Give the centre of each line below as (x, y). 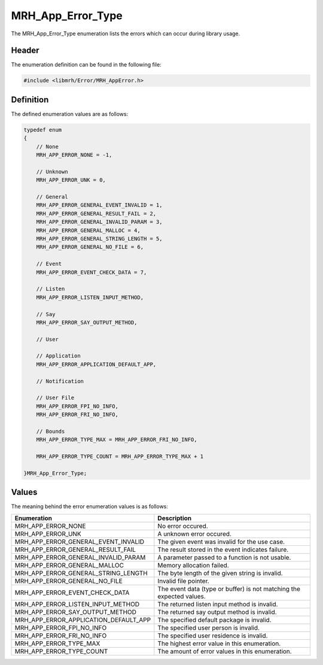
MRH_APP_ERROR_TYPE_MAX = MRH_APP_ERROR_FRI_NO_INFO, (117, 440)
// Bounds (51, 431)
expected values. (182, 596)
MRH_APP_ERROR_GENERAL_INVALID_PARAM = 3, (99, 222)
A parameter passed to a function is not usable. (224, 557)
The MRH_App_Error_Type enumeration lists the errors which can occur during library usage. (126, 34)
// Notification (60, 381)
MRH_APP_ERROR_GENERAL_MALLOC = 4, (88, 230)
